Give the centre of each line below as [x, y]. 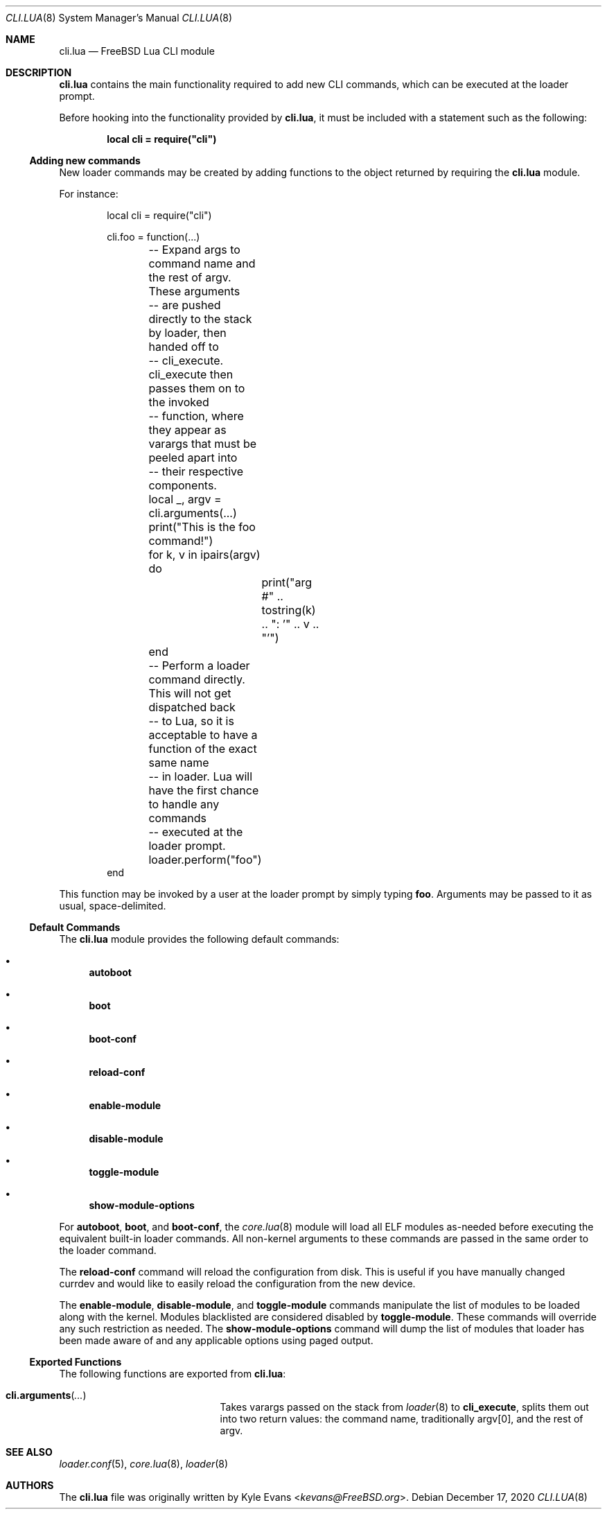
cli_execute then [191, 374]
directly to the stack [200, 319]
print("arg [287, 582]
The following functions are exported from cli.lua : [173, 1374]
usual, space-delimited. [113, 906]
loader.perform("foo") [205, 860]
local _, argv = [185, 499]
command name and [202, 263]
